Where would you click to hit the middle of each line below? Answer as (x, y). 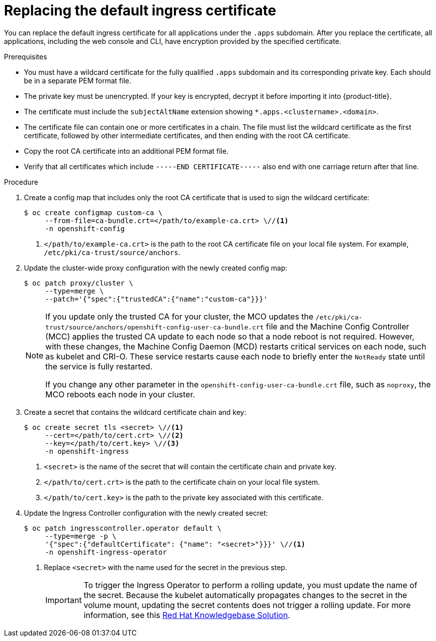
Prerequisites (26, 56)
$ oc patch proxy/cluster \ (79, 283)
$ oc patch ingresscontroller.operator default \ (123, 528)
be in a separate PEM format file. (78, 80)
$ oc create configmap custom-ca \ (93, 212)
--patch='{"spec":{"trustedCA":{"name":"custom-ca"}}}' (156, 299)
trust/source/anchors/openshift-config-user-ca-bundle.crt (155, 327)
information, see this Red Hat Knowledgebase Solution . (187, 615)
